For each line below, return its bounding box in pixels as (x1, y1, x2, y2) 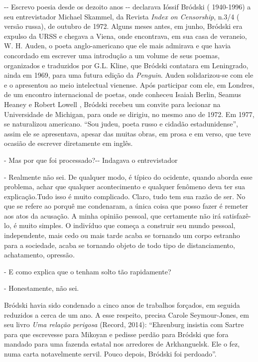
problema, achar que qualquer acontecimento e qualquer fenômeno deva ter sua (4, 181, 246, 192)
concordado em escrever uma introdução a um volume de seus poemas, (4, 50, 220, 60)
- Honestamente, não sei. (4, 283, 79, 293)
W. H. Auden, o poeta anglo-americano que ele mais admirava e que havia (4, 40, 231, 51)
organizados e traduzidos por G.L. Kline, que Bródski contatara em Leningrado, (4, 60, 249, 70)
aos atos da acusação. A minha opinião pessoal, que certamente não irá (4, 210, 221, 221)
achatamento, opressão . (4, 249, 75, 260)
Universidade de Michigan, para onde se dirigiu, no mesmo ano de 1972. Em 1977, (4, 109, 255, 119)
